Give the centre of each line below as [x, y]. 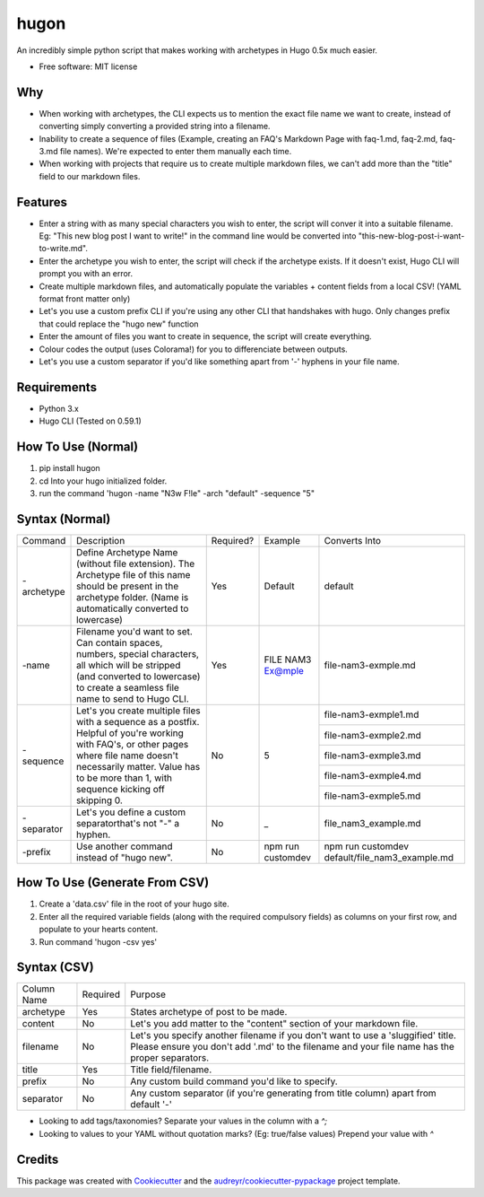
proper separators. [170, 1058]
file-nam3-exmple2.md [372, 735]
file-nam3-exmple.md [370, 665]
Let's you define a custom [131, 812]
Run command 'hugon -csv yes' [98, 941]
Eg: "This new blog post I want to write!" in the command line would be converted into [198, 236]
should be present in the [128, 586]
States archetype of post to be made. [209, 1012]
